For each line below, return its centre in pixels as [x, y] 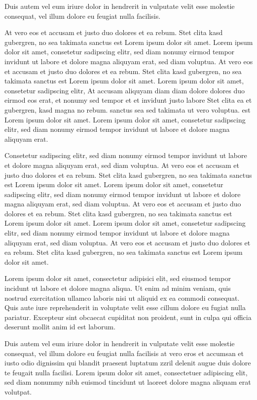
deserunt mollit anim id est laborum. [60, 327]
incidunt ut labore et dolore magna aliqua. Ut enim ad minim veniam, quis [118, 288]
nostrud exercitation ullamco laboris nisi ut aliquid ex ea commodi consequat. [122, 298]
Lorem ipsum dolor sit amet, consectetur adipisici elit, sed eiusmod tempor [118, 278]
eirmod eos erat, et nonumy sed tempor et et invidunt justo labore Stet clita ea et [128, 100]
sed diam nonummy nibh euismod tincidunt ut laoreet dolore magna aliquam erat [128, 382]
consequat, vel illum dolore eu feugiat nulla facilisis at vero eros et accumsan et [124, 353]
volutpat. [18, 391]
